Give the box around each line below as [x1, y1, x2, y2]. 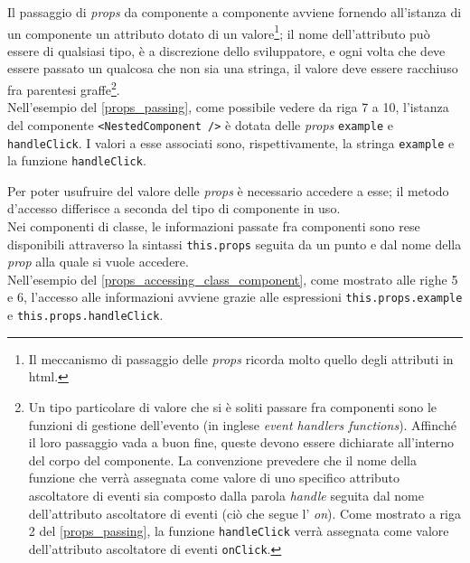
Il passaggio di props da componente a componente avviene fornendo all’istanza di [7, 3, 462, 21]
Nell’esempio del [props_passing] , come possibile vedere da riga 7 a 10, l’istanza [7, 98, 449, 117]
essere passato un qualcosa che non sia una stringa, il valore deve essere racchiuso [7, 59, 458, 78]
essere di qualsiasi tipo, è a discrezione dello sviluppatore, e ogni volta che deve [7, 41, 446, 60]
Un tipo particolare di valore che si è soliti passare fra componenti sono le [28, 397, 437, 416]
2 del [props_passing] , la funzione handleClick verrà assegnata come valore [28, 521, 449, 540]
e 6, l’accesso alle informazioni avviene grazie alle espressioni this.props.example [7, 287, 463, 306]
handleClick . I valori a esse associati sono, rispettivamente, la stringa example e [7, 133, 455, 152]
